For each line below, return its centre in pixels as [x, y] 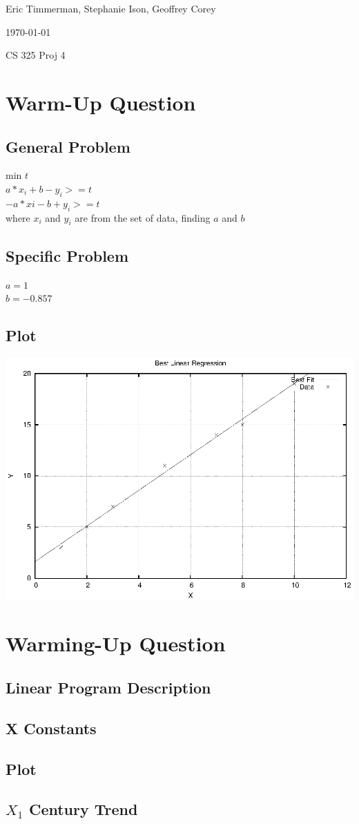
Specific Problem [67, 255]
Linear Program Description [108, 687]
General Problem [68, 146]
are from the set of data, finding [143, 217]
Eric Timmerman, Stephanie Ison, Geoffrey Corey [111, 8]
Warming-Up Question [116, 643]
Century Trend [83, 809]
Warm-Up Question [101, 102]
